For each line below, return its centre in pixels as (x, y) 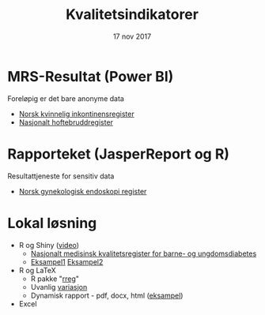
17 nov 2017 (132, 36)
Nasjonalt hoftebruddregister (66, 122)
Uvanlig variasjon (59, 287)
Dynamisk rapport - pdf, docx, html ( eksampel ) (107, 295)
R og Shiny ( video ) (49, 245)
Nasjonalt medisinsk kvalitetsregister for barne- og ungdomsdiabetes (144, 253)
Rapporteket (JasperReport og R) (119, 154)
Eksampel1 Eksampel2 (67, 261)
